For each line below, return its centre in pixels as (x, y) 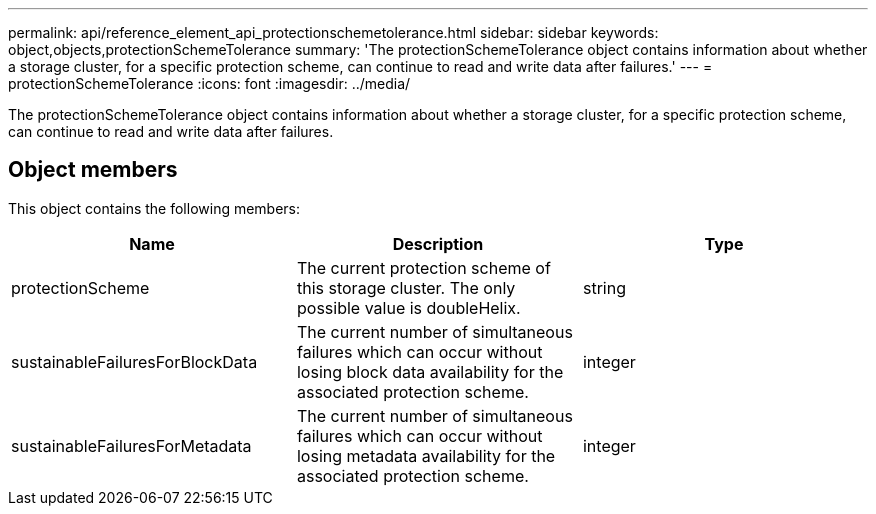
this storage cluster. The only (406, 287)
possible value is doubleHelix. (408, 307)
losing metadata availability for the (426, 455)
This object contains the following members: (154, 208)
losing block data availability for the (430, 371)
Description (438, 243)
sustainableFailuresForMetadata (131, 445)
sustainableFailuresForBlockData (134, 361)
